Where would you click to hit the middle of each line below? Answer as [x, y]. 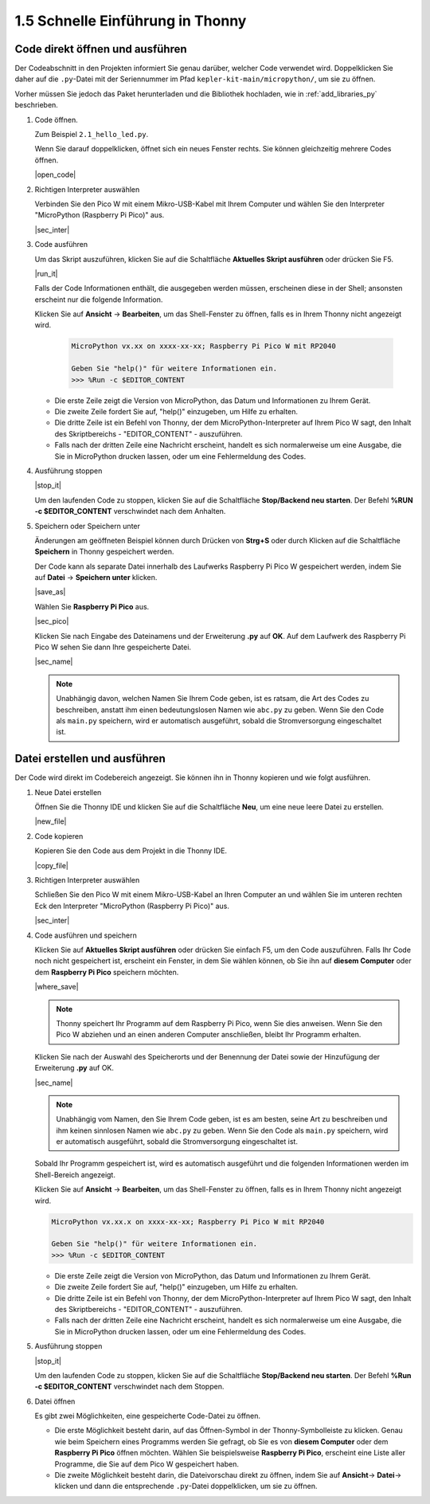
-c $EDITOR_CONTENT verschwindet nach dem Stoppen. [129, 1387]
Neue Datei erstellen [68, 792]
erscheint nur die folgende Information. [99, 300]
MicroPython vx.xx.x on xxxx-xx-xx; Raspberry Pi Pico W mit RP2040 [188, 1222]
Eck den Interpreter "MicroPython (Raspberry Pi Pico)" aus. [132, 906]
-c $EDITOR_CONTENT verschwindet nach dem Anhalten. [130, 511]
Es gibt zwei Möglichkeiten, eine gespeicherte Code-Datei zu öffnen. [147, 1416]
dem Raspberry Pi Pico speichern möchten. [107, 972]
